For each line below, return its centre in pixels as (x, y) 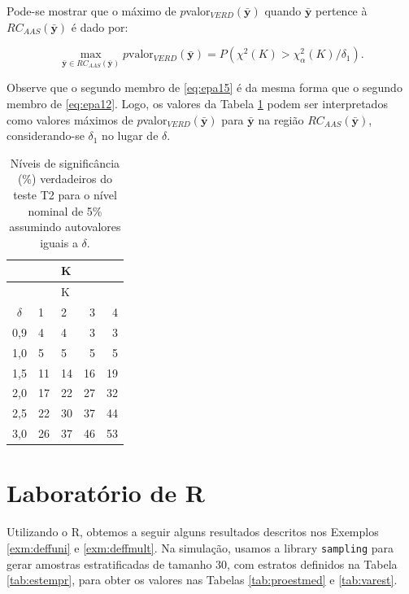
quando (283, 11)
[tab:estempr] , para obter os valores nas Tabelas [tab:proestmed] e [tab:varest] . (202, 580)
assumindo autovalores (65, 227)
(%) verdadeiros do (65, 179)
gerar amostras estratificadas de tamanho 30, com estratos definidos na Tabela (202, 563)
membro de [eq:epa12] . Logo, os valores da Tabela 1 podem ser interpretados (197, 103)
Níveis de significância (65, 162)
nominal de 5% (65, 210)
